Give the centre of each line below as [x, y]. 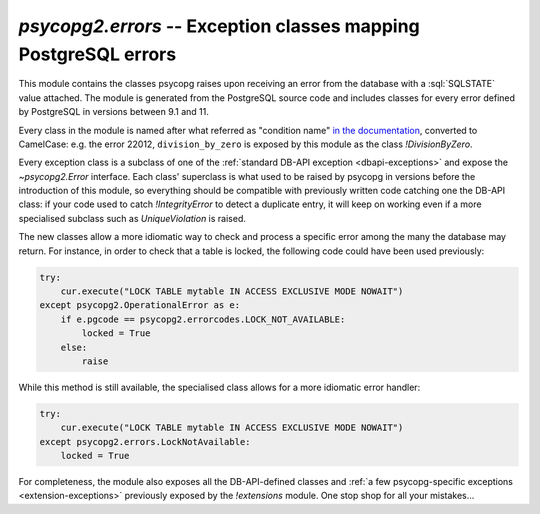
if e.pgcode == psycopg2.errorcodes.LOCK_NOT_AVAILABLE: [203, 319]
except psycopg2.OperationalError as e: [139, 305]
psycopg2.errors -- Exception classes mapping [219, 26]
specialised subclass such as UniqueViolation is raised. [132, 218]
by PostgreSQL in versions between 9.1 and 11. [114, 112]
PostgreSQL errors [97, 54]
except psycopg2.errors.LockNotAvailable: [145, 441]
